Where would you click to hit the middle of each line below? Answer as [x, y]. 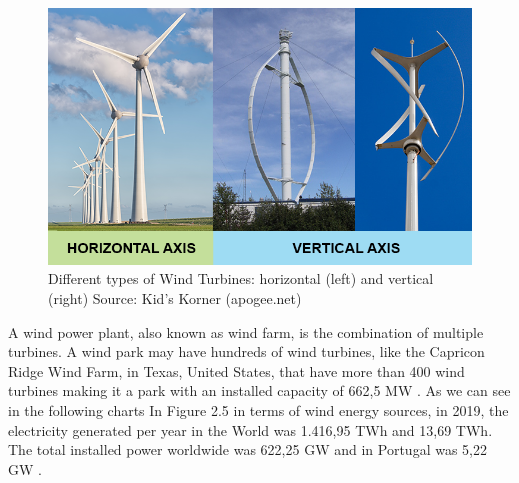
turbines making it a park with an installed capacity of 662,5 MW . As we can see [259, 390]
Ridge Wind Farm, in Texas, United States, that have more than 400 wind [236, 370]
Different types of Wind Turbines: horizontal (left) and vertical [241, 278]
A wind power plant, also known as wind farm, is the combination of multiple [246, 331]
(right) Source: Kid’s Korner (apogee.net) [175, 298]
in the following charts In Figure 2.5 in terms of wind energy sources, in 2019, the [258, 410]
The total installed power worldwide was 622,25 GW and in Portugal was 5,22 [247, 449]
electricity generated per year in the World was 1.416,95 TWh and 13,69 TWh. [250, 429]
